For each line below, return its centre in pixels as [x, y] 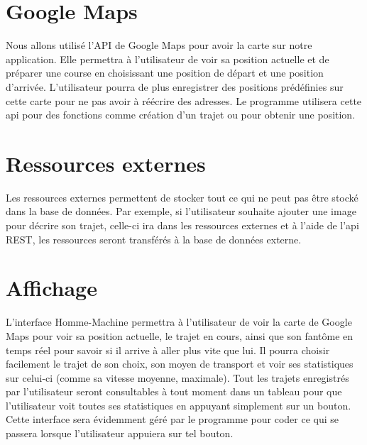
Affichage [51, 288]
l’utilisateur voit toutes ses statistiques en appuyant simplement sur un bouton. [179, 405]
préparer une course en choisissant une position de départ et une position [165, 73]
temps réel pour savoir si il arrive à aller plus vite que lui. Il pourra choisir [168, 350]
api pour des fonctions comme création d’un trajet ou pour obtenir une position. [181, 115]
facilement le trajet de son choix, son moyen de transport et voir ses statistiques [180, 364]
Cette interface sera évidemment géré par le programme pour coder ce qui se [172, 419]
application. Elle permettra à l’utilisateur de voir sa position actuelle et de [168, 59]
